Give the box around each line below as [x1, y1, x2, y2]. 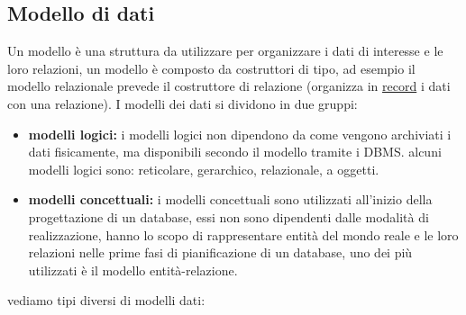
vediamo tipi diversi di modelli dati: [7, 291, 206, 310]
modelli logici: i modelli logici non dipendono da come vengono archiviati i [28, 124, 452, 143]
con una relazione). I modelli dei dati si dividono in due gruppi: [7, 94, 358, 112]
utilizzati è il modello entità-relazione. [28, 260, 238, 279]
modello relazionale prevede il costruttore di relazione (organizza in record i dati [7, 76, 451, 95]
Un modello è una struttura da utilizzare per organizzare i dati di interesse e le [7, 41, 443, 60]
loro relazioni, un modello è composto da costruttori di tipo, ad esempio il [7, 58, 416, 77]
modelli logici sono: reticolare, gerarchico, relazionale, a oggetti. [28, 159, 379, 178]
